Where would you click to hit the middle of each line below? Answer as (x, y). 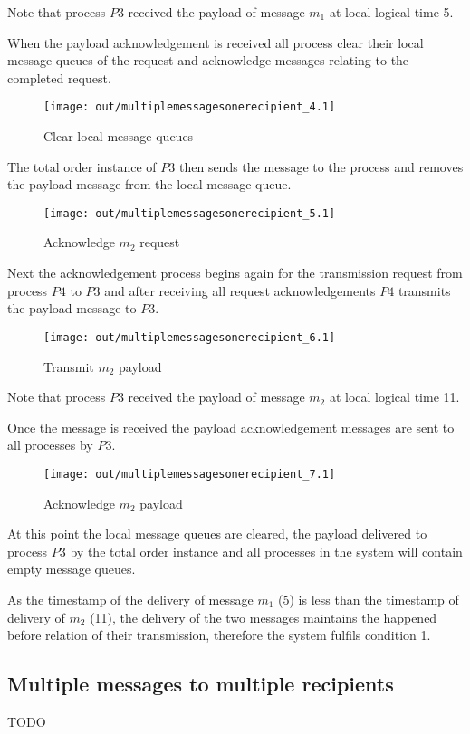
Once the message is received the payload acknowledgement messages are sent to (231, 427)
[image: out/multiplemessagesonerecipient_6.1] (190, 337)
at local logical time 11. (394, 397)
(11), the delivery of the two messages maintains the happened (264, 617)
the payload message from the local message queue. (149, 184)
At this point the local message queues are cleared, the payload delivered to (217, 534)
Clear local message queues (119, 136)
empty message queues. (72, 569)
